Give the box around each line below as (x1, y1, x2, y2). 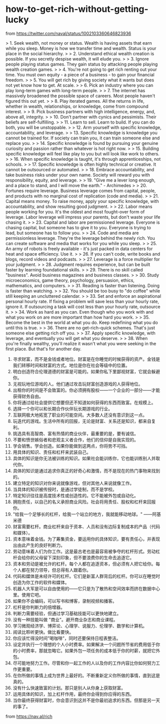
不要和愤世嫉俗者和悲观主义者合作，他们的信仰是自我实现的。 (12, 437, 139, 443)
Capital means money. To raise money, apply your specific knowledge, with (5, 198, 160, 204)
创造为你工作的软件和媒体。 (12, 579, 70, 585)
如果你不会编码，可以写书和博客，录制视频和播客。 (12, 598, 117, 604)
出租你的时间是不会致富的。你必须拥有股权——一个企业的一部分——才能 (12, 387, 160, 393)
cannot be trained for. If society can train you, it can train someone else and (5, 135, 160, 141)
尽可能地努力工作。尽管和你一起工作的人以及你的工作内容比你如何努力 (12, 660, 156, 666)
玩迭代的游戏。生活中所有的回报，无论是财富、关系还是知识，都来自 (12, 418, 152, 424)
